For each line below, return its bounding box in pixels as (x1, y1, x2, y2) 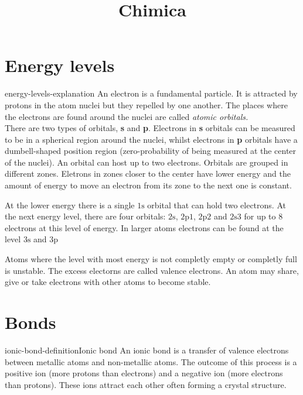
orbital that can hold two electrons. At (147, 198, 286, 211)
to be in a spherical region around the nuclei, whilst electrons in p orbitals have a (5, 133, 298, 145)
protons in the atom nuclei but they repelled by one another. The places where (5, 98, 288, 111)
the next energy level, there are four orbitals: (5, 210, 166, 222)
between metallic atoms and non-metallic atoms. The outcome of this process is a (5, 355, 297, 367)
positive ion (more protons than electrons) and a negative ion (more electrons (5, 367, 283, 379)
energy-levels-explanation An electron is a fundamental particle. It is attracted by (5, 87, 298, 99)
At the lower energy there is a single (5, 198, 135, 211)
